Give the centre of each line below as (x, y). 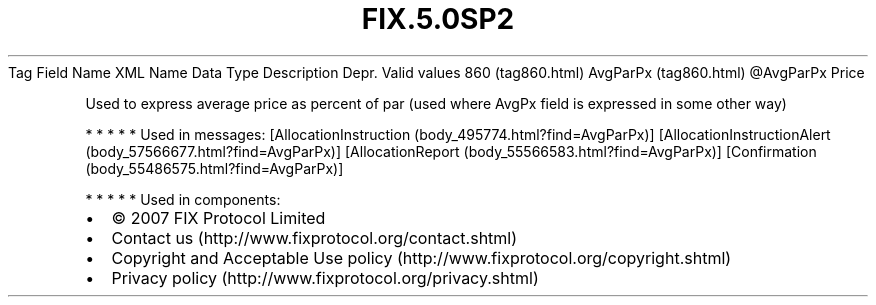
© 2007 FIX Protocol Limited (218, 217)
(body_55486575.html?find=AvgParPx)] (214, 168)
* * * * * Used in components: (183, 199)
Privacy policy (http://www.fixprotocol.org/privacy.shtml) (325, 277)
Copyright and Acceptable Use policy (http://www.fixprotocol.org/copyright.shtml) (421, 257)
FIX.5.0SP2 (438, 19)
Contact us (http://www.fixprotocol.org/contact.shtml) (314, 237)
